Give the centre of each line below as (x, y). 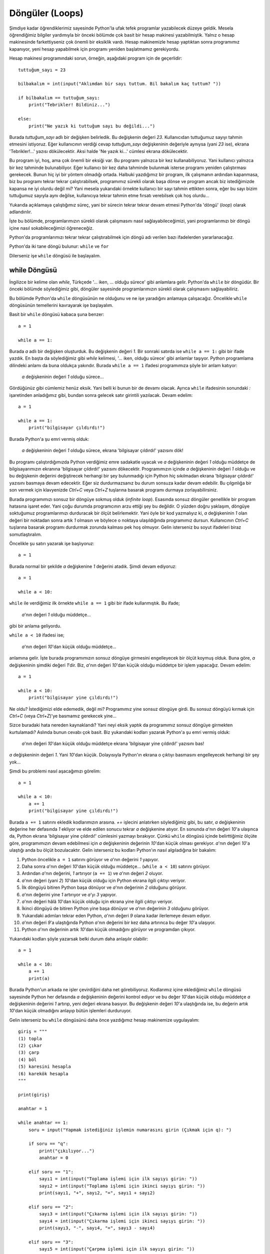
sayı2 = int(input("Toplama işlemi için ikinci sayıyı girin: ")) (122, 1186)
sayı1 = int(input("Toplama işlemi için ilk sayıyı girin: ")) (118, 1179)
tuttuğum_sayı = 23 (42, 70)
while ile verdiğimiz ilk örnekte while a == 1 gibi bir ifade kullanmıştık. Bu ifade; (94, 603)
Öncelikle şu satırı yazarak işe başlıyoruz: (52, 543)
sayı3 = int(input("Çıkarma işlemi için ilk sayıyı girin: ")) (118, 1214)
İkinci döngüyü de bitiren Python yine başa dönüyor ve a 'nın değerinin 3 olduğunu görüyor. (115, 908)
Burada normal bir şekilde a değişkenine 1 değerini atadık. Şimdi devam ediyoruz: (93, 566)
